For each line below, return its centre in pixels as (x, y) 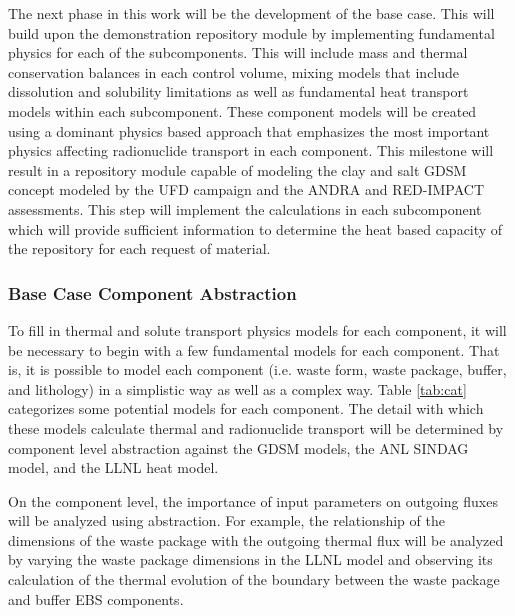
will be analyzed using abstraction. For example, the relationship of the (226, 520)
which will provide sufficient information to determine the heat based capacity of (255, 228)
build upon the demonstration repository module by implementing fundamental (251, 32)
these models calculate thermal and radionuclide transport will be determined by (256, 427)
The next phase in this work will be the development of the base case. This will (251, 13)
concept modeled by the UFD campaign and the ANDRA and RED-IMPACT (246, 189)
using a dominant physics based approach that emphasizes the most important (249, 130)
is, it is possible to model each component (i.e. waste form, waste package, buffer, (257, 369)
